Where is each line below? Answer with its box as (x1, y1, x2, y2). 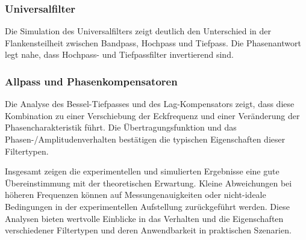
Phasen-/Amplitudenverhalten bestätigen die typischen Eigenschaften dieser (5, 133, 286, 145)
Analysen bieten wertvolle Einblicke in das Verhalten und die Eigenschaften (5, 212, 284, 224)
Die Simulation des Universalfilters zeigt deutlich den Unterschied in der (5, 25, 272, 37)
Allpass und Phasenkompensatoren (5, 73, 178, 88)
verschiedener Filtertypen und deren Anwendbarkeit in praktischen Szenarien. (5, 224, 292, 236)
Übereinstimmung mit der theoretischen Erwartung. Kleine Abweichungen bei (5, 176, 292, 189)
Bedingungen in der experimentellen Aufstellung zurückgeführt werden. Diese (5, 200, 290, 212)
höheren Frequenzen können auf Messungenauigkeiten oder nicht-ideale (5, 188, 266, 201)
